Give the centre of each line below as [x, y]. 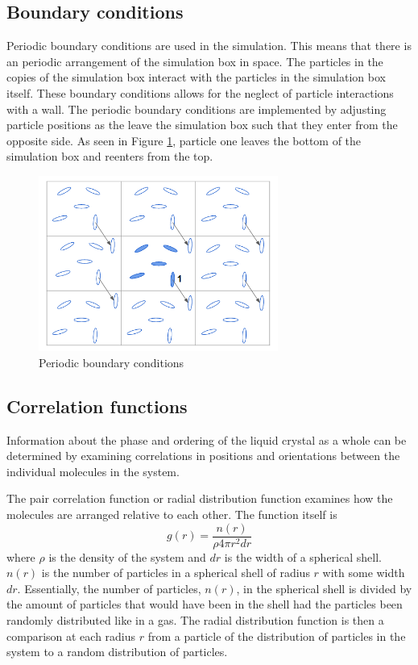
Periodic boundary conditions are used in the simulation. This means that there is [209, 46]
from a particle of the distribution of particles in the [277, 636]
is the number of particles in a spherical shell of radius [176, 573]
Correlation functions [97, 406]
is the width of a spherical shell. [303, 556]
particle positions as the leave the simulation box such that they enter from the [202, 125]
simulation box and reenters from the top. [110, 156]
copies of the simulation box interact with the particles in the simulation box [196, 77]
